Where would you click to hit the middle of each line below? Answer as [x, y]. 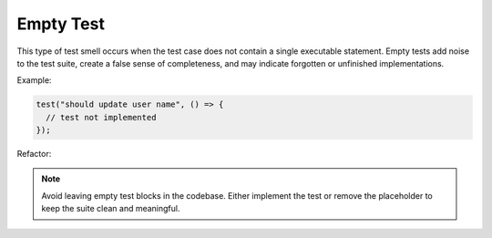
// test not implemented [101, 117]
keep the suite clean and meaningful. [111, 209]
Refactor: [34, 154]
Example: [34, 80]
